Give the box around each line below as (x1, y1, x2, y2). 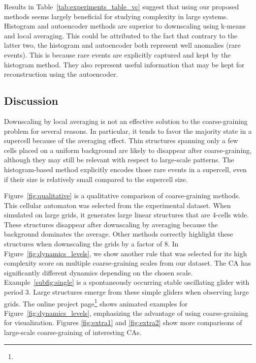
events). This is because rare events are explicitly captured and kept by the (4, 49, 231, 60)
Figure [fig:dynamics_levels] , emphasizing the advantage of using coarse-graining (4, 307, 249, 318)
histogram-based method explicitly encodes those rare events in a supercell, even (4, 164, 247, 174)
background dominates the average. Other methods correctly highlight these (4, 229, 233, 239)
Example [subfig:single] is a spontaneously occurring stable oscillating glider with (4, 277, 250, 287)
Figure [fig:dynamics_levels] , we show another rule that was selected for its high (4, 248, 247, 258)
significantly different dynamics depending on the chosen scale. (4, 267, 193, 277)
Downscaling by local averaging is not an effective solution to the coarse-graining (4, 116, 248, 126)
